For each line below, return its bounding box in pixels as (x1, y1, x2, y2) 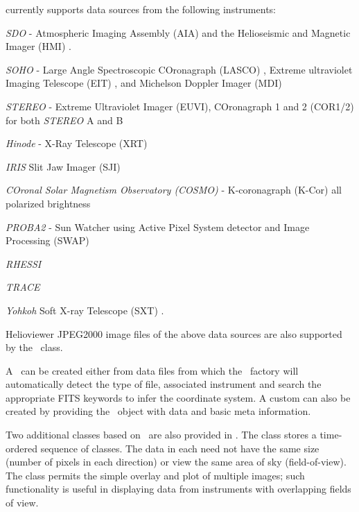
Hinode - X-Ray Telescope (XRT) (6, 136, 148, 151)
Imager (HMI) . (6, 39, 71, 53)
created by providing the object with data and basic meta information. (6, 404, 311, 418)
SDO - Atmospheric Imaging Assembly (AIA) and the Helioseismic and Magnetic (6, 25, 351, 40)
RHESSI (6, 256, 42, 271)
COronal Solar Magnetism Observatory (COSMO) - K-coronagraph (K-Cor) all (6, 182, 342, 197)
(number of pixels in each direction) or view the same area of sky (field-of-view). (6, 454, 347, 469)
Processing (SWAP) (6, 233, 89, 248)
